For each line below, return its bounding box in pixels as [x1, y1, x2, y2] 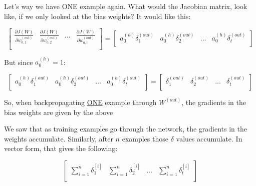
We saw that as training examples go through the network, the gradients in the [4, 123, 247, 134]
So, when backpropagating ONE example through [4, 96, 157, 107]
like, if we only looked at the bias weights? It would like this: [4, 10, 191, 21]
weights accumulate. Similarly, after [4, 133, 113, 143]
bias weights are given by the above [4, 106, 113, 117]
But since [4, 56, 33, 67]
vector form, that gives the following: [4, 143, 118, 153]
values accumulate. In [176, 133, 242, 143]
